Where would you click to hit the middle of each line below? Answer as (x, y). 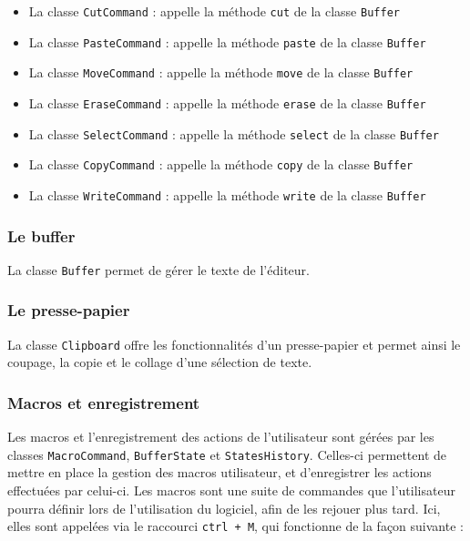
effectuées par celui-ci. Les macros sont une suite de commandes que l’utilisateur (231, 490)
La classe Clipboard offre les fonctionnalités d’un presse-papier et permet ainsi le (234, 344)
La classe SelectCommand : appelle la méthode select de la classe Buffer (234, 133)
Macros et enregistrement (104, 402)
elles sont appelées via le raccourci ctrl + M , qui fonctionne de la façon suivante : (235, 526)
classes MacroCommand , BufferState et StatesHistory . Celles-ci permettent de (227, 454)
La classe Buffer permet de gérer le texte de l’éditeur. (158, 269)
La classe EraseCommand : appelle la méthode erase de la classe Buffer (227, 102)
